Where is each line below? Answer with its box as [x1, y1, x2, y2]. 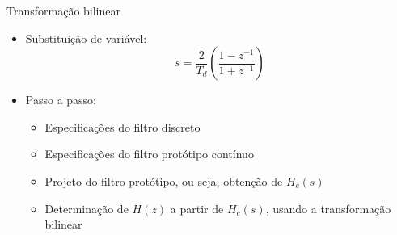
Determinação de [44, 199, 129, 216]
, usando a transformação [265, 199, 391, 216]
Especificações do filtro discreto [44, 118, 201, 135]
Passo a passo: [25, 91, 97, 108]
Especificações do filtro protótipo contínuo [44, 145, 254, 162]
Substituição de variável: [25, 29, 147, 46]
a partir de [170, 199, 224, 216]
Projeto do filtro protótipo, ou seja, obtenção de [44, 172, 283, 189]
